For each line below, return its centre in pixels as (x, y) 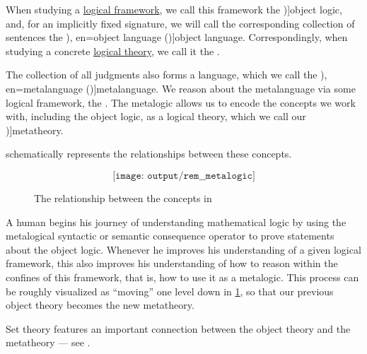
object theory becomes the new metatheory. (100, 305)
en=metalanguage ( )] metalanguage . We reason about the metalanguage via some (181, 88)
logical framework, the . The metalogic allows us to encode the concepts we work (181, 102)
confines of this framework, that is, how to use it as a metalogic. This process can (182, 277)
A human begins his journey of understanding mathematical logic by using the (176, 222)
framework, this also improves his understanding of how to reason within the (172, 263)
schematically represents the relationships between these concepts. (149, 154)
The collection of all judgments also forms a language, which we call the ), (167, 75)
